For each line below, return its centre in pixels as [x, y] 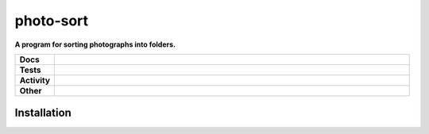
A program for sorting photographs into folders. [95, 44]
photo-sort [52, 21]
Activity [35, 80]
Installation [43, 113]
